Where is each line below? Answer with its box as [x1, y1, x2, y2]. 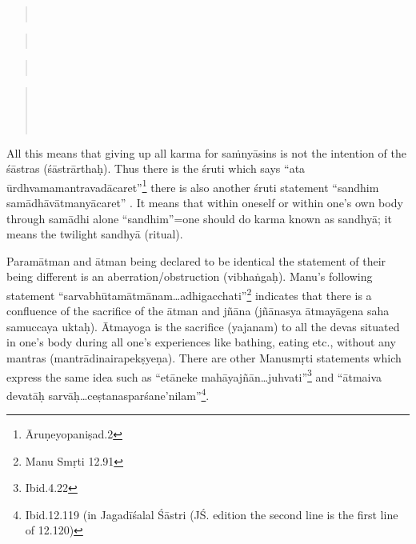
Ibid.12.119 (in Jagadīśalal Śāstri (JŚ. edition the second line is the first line [25, 506, 398, 522]
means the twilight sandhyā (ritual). [6, 226, 183, 242]
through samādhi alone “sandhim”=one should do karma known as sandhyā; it [6, 210, 392, 226]
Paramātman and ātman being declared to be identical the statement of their [6, 252, 386, 269]
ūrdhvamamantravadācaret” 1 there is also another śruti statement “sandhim [6, 176, 379, 195]
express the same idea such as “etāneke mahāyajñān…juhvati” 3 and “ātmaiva [6, 366, 382, 385]
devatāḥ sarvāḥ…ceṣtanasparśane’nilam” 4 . [6, 384, 210, 403]
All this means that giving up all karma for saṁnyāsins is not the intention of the [6, 144, 406, 161]
